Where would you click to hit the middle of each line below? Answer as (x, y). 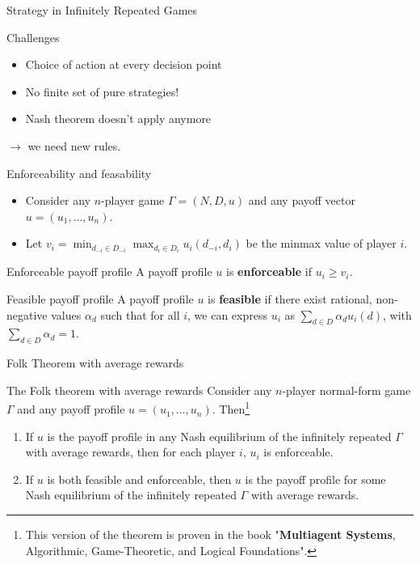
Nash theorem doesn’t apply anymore (118, 119)
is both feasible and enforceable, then (139, 479)
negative (27, 314)
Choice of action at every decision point (124, 64)
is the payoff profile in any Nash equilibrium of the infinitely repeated (219, 436)
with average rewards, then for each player (130, 452)
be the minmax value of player (321, 243)
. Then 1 (231, 408)
